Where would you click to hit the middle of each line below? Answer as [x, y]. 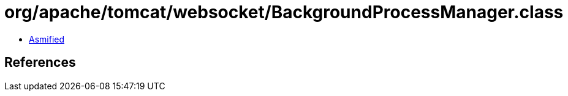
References [40, 63]
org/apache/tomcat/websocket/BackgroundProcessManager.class [284, 12]
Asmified [47, 39]
